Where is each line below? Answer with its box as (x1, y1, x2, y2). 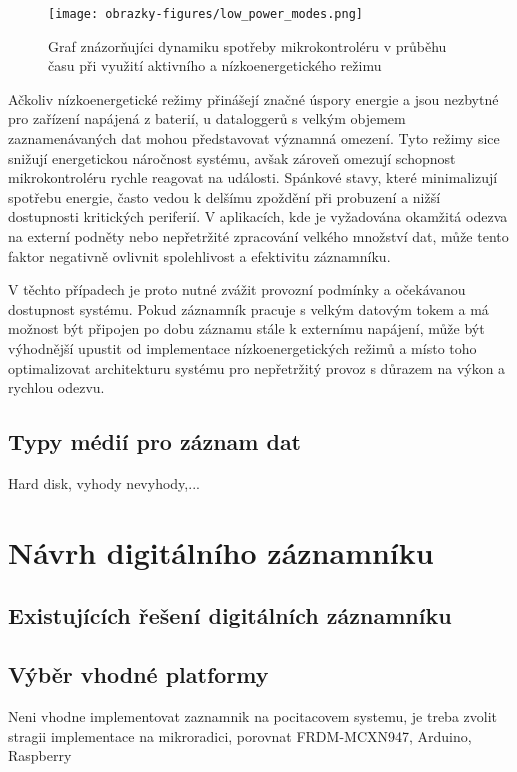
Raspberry (8, 745, 72, 766)
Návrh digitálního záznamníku (8, 531, 434, 572)
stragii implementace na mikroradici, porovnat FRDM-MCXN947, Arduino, (8, 725, 472, 746)
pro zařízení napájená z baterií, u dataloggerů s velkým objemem (8, 108, 406, 129)
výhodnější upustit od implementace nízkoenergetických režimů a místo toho (8, 337, 477, 358)
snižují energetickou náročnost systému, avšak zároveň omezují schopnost (8, 147, 456, 168)
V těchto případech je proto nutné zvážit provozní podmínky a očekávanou (8, 279, 466, 300)
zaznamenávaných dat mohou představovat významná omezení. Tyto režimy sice (8, 128, 500, 149)
